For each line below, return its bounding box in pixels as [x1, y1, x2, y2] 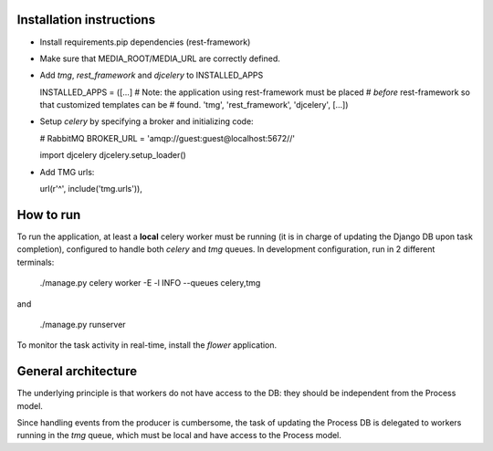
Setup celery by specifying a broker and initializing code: [39, 116, 255, 127]
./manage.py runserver [39, 319, 127, 330]
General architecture [16, 363, 137, 379]
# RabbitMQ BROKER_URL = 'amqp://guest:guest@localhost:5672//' [39, 132, 296, 143]
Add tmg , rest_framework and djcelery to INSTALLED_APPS [39, 69, 264, 81]
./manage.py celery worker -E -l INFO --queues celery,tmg [39, 278, 261, 288]
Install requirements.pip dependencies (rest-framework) [39, 37, 251, 47]
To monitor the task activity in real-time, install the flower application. [16, 340, 278, 351]
